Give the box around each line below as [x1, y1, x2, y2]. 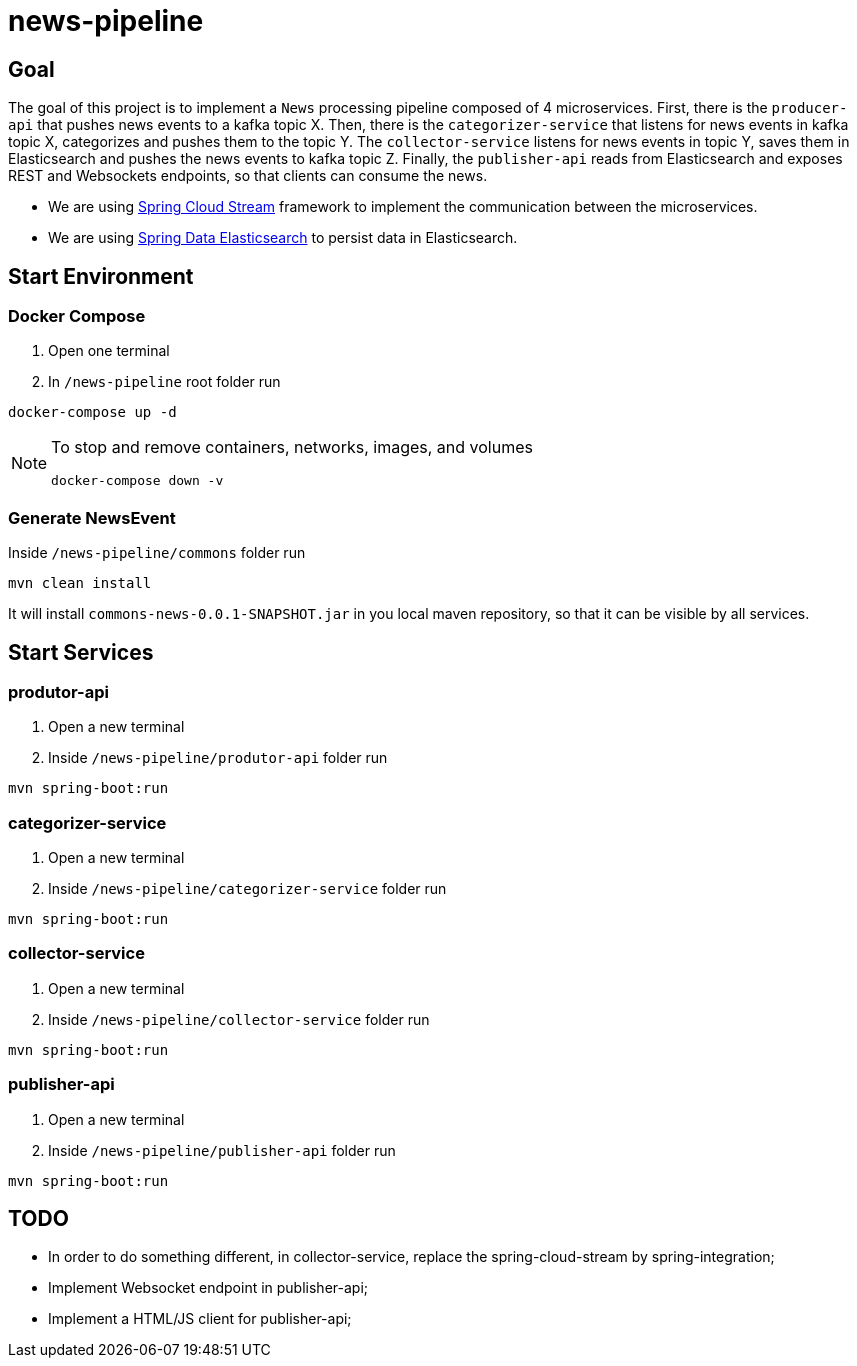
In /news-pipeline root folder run [48, 373, 281, 391]
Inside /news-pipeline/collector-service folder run [48, 1010, 430, 1028]
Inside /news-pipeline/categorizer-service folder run [48, 880, 447, 898]
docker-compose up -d [8, 404, 177, 421]
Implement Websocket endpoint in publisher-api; [48, 1279, 369, 1297]
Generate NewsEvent [8, 507, 176, 528]
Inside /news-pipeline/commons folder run [8, 544, 306, 562]
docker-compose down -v [51, 473, 224, 489]
